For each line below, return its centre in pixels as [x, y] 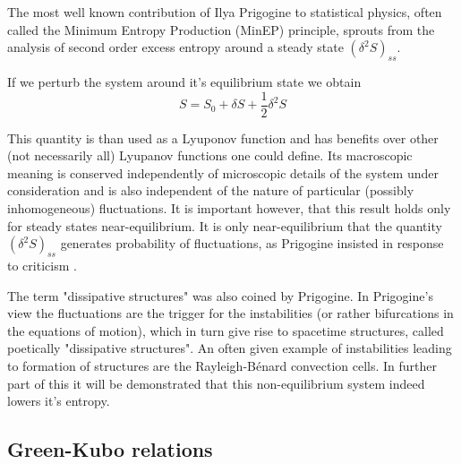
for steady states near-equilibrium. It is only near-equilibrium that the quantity [225, 225]
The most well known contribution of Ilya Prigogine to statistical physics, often [225, 12]
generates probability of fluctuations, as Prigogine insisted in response [252, 243]
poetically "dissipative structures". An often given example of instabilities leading [230, 348]
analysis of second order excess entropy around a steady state [175, 47]
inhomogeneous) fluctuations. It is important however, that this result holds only [229, 208]
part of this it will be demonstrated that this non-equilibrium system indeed [216, 383]
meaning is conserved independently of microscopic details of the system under [223, 172]
